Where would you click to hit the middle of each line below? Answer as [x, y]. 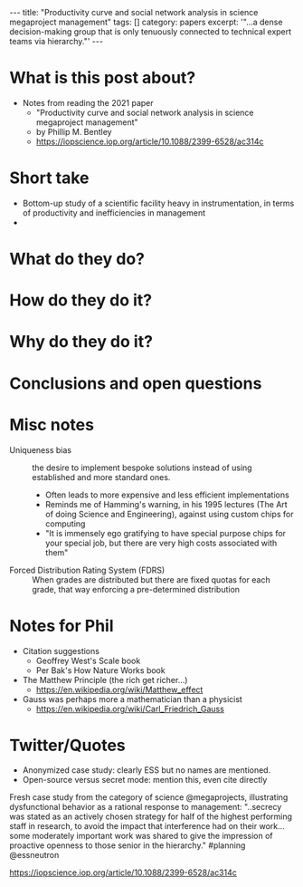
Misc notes [52, 424]
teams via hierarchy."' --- [57, 41]
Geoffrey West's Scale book [88, 660]
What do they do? [77, 259]
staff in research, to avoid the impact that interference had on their [133, 826]
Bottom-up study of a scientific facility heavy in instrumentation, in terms [158, 203]
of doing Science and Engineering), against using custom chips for [169, 514]
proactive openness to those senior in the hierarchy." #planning [128, 845]
